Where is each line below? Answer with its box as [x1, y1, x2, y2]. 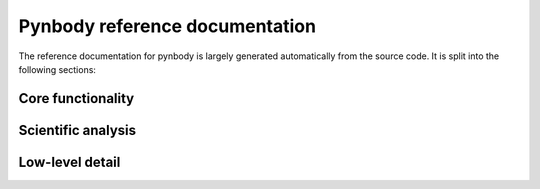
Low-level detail [18, 153, 121, 170]
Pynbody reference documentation [18, 15, 317, 37]
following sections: [18, 63, 97, 75]
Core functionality [18, 90, 135, 107]
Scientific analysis [18, 121, 137, 139]
